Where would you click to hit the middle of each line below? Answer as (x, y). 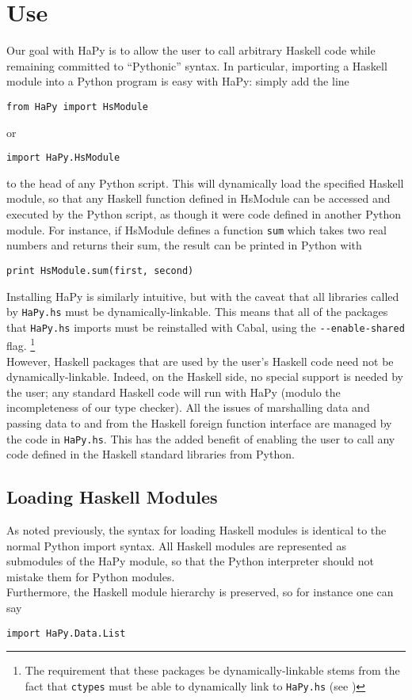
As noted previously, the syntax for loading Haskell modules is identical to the (196, 530)
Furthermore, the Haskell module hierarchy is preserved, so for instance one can (200, 592)
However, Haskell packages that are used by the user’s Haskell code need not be (200, 361)
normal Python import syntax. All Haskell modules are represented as (176, 545)
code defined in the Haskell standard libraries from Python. (151, 454)
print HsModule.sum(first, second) (100, 270)
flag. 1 (21, 344)
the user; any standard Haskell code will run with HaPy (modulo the (174, 392)
